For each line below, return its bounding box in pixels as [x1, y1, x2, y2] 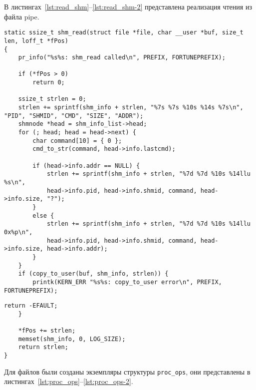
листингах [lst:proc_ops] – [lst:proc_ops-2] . [4, 376, 133, 387]
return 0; [32, 79, 65, 86]
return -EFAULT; [4, 302, 58, 310]
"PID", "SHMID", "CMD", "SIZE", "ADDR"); [4, 112, 144, 119]
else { [32, 212, 54, 219]
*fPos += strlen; [18, 327, 76, 335]
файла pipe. [4, 11, 39, 21]
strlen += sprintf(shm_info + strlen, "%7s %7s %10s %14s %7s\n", [18, 104, 244, 111]
